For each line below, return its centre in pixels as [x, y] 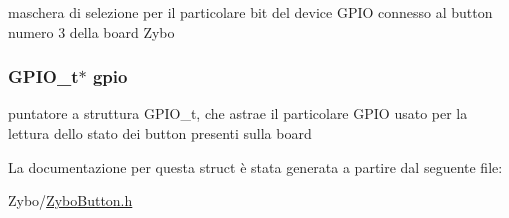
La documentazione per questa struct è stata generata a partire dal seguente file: [255, 166]
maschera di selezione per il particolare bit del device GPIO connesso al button [250, 12]
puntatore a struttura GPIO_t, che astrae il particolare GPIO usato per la [238, 113]
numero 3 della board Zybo [91, 31]
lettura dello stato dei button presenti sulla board [160, 133]
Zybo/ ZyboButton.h [70, 200]
